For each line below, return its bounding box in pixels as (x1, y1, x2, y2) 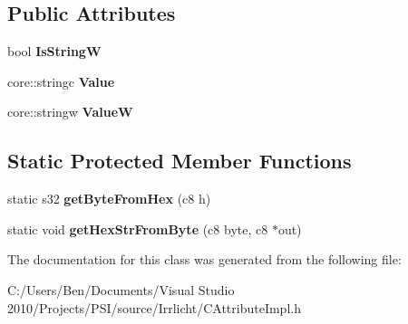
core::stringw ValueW (7, 102, 133, 121)
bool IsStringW (7, 42, 102, 61)
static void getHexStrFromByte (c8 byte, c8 (7, 219, 268, 238)
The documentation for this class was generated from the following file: (7, 250, 402, 269)
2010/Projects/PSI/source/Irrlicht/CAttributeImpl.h (7, 298, 301, 317)
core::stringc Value (7, 71, 115, 91)
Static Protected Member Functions (7, 147, 352, 175)
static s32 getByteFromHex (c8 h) (7, 189, 211, 208)
